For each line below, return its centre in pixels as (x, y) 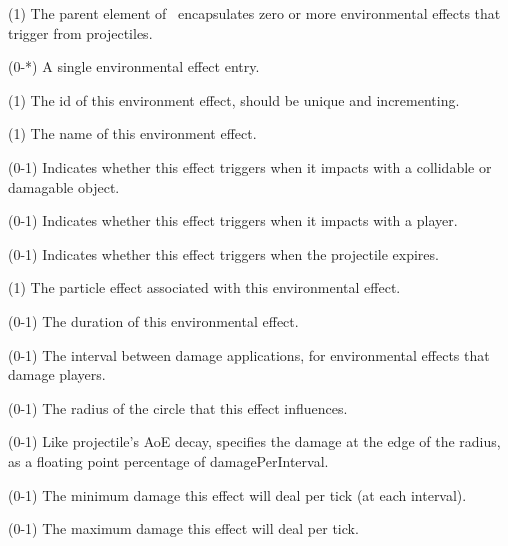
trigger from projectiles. (80, 32)
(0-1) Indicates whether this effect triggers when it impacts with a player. (233, 220)
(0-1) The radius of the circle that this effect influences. (178, 407)
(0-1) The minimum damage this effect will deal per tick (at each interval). (237, 494)
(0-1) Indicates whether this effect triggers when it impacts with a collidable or (250, 166)
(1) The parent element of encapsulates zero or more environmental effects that (254, 13)
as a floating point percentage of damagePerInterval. (168, 460)
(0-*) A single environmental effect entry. (134, 66)
